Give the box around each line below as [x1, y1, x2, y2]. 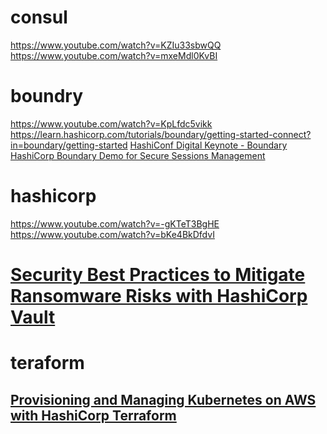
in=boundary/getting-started [10, 139, 128, 151]
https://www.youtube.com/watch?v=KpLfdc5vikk [10, 117, 213, 130]
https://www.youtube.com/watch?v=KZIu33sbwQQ [10, 39, 222, 51]
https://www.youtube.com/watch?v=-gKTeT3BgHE [10, 217, 220, 230]
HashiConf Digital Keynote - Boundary [129, 139, 288, 151]
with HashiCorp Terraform [10, 407, 177, 424]
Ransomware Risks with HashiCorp [10, 285, 308, 307]
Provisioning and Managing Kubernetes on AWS [10, 391, 317, 408]
